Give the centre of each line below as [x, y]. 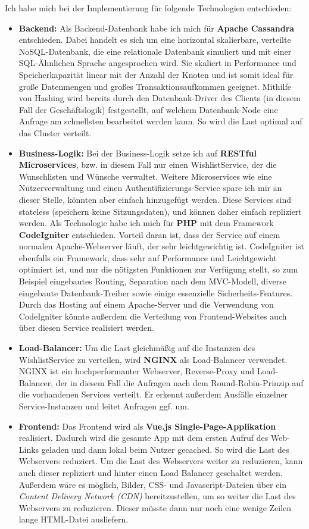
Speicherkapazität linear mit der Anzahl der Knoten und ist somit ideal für [156, 74]
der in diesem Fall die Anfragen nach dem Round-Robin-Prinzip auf [180, 382]
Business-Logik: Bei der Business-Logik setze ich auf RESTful [138, 153]
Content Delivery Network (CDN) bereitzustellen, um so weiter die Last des [157, 496]
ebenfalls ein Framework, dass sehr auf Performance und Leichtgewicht [148, 257]
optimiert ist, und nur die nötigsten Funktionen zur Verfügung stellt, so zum [158, 269]
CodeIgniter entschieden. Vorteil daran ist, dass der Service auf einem [149, 234]
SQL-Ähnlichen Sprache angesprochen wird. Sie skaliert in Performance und [157, 63]
